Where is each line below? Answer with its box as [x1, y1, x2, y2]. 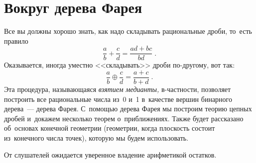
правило [4, 35, 28, 46]
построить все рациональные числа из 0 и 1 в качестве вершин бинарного [4, 93, 232, 104]
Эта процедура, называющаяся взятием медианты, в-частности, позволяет [4, 84, 231, 94]
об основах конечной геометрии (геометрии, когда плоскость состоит [4, 123, 215, 133]
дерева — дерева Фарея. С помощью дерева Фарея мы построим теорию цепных [4, 103, 252, 114]
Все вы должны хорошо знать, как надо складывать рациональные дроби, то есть [4, 26, 252, 36]
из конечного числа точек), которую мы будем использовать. [4, 133, 189, 143]
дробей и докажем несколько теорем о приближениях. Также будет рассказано [4, 113, 244, 123]
